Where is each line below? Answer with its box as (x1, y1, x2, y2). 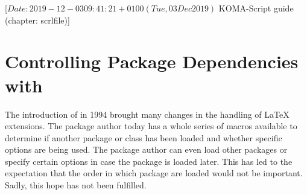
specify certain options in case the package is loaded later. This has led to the (5, 155, 293, 167)
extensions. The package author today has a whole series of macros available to (5, 120, 297, 132)
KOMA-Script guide (218, 2, 294, 14)
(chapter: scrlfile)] (5, 13, 70, 26)
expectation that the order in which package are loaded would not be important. (5, 167, 303, 179)
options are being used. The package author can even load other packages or (5, 143, 288, 156)
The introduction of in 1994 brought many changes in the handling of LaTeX (5, 107, 290, 120)
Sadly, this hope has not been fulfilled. (5, 179, 147, 191)
